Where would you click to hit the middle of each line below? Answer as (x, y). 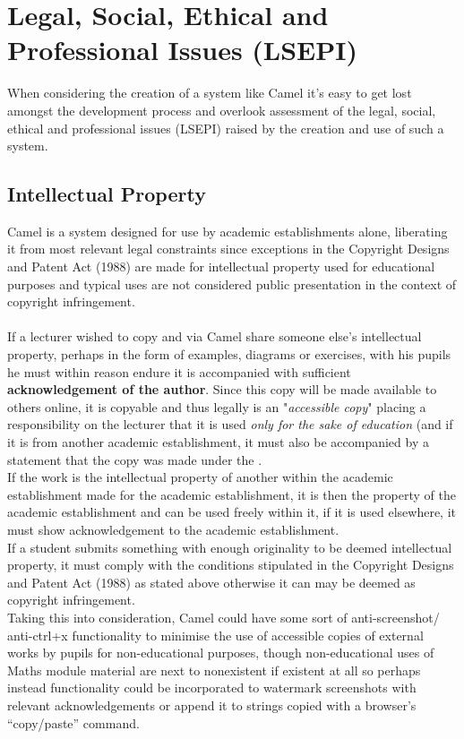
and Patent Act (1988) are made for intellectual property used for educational (221, 266)
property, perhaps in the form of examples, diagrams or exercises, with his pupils (229, 354)
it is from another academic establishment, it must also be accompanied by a (218, 442)
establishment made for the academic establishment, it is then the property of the (232, 494)
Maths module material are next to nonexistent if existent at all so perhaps (214, 670)
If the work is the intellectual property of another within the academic (200, 477)
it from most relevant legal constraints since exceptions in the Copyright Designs (228, 249)
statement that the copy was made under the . (135, 459)
